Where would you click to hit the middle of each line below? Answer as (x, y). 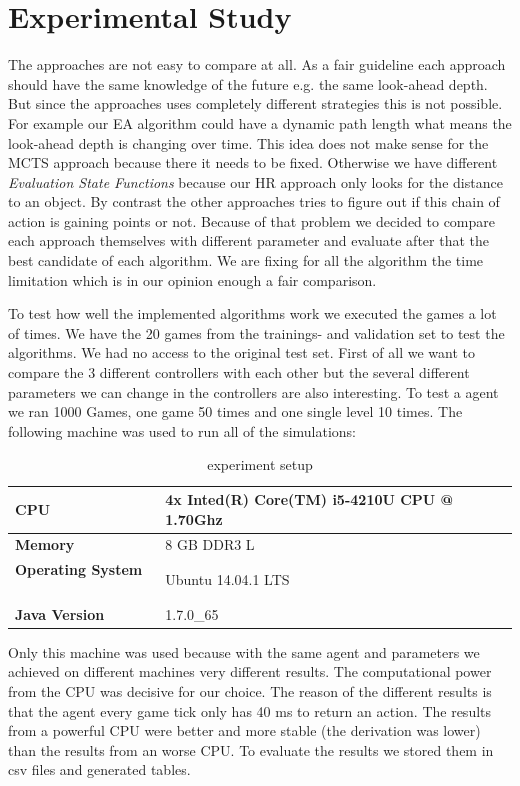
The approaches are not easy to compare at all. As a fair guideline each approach (257, 64)
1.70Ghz (194, 518)
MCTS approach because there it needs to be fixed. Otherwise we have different (253, 162)
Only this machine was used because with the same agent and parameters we (244, 651)
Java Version (60, 613)
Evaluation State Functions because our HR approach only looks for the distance (255, 181)
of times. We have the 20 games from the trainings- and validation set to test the (256, 332)
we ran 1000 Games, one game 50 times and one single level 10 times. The (235, 411)
